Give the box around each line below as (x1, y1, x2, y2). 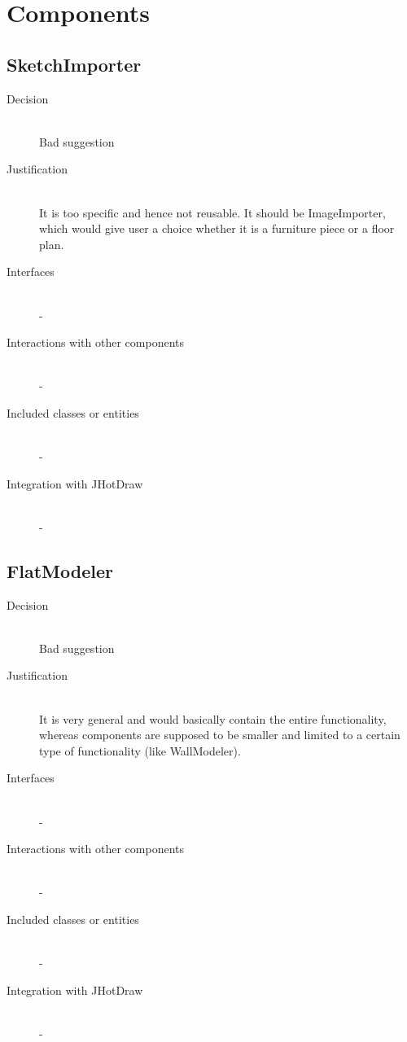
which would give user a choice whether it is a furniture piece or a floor (39, 220, 395, 237)
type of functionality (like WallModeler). (39, 742, 241, 759)
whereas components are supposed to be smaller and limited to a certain (39, 726, 400, 743)
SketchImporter (7, 51, 142, 77)
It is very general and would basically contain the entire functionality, (39, 710, 387, 727)
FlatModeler (7, 558, 113, 583)
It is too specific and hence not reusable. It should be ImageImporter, (39, 204, 386, 221)
